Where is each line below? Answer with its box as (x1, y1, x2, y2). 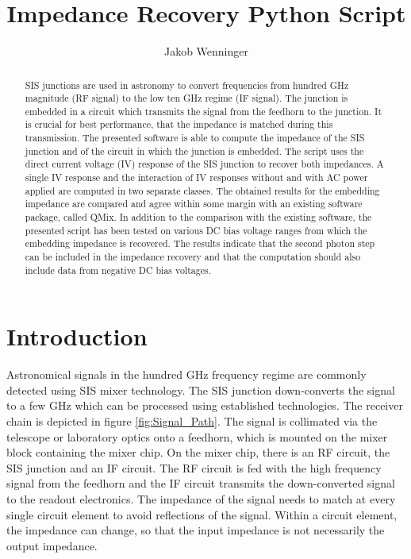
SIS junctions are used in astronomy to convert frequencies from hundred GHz (25, 78, 349, 91)
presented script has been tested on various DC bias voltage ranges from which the (25, 223, 367, 237)
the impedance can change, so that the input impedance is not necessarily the (6, 522, 385, 538)
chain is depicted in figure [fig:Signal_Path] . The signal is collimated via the (6, 413, 378, 430)
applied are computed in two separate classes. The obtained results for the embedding (25, 183, 380, 197)
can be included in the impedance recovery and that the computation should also (25, 250, 361, 264)
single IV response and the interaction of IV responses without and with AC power (25, 171, 368, 184)
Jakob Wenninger (163, 43, 249, 60)
